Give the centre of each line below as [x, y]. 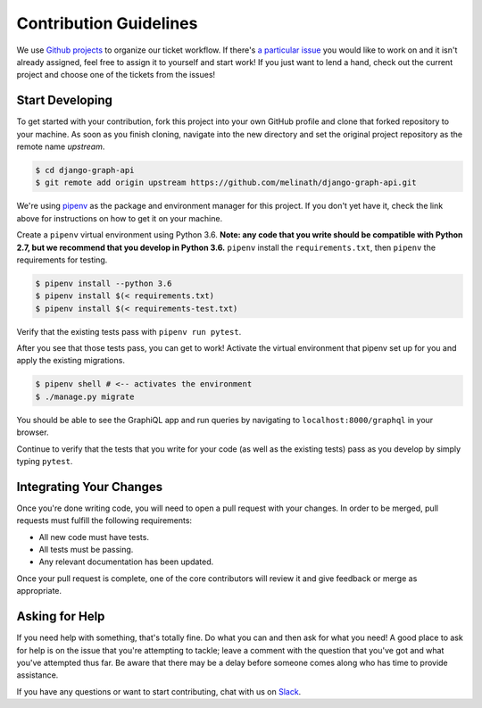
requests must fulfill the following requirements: [104, 521]
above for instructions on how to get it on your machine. [120, 218]
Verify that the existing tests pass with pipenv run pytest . [129, 331]
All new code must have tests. [94, 537]
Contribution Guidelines [107, 23]
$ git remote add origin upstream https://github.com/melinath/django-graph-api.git [226, 183]
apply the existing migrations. [71, 361]
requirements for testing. [62, 260]
